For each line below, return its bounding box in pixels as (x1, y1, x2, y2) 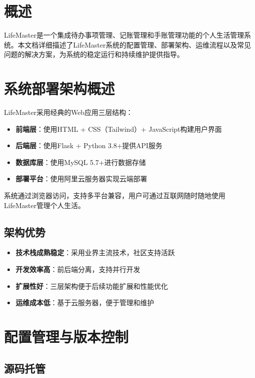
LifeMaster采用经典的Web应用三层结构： (4, 107, 133, 117)
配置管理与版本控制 (4, 326, 129, 346)
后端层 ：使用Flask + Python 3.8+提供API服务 (15, 140, 163, 151)
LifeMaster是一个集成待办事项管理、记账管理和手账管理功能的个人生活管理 (4, 30, 244, 40)
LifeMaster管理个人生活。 (4, 200, 85, 210)
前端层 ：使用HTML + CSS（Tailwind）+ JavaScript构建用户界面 (15, 123, 222, 134)
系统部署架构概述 (4, 78, 115, 99)
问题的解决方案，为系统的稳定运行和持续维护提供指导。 (4, 49, 184, 59)
